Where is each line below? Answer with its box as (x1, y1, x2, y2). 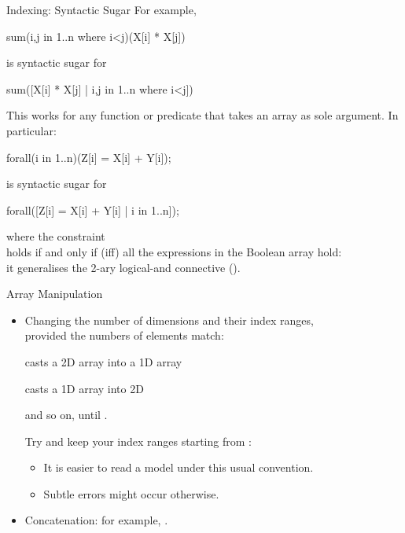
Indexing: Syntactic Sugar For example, (6, 2, 197, 17)
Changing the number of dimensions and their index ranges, (24, 311, 314, 328)
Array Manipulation (6, 285, 103, 302)
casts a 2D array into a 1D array (24, 353, 182, 369)
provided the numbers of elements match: (24, 327, 224, 344)
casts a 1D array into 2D (24, 380, 144, 396)
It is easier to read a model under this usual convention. (43, 459, 314, 476)
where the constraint (6, 228, 105, 244)
